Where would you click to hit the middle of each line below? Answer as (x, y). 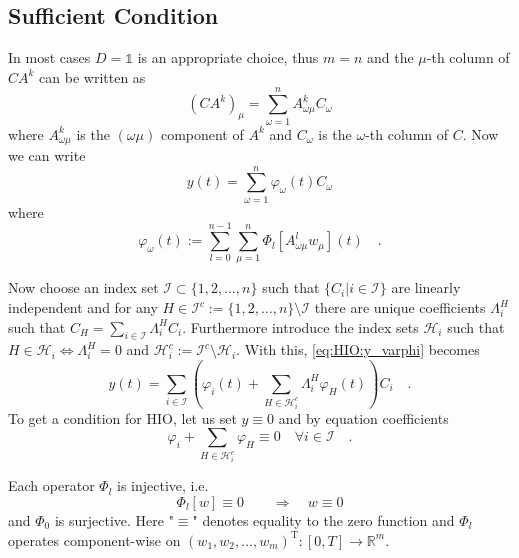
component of (202, 133)
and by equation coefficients (363, 417)
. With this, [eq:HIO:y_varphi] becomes (358, 349)
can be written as (92, 76)
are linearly (426, 287)
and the (390, 57)
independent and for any (83, 307)
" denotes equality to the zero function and (323, 519)
